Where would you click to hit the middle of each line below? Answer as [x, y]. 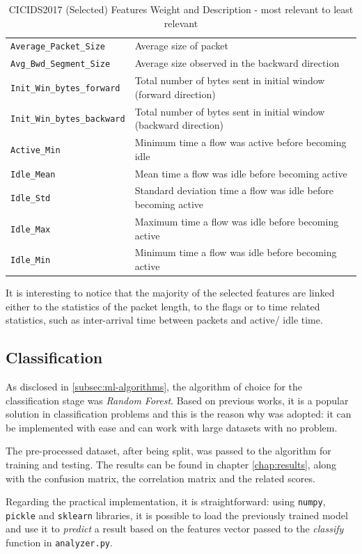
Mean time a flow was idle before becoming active [241, 173]
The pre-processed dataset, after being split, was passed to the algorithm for [168, 451]
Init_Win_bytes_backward [68, 119]
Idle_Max [31, 229]
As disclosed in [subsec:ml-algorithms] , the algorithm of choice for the [154, 387]
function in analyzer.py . [59, 543]
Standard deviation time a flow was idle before [234, 190]
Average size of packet [181, 46]
